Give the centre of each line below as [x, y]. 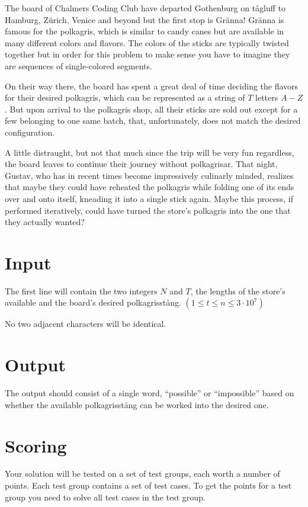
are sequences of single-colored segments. [78, 65]
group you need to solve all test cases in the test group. [105, 497]
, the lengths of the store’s [238, 291]
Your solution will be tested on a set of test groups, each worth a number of [142, 474]
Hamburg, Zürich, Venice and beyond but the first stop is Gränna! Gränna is [145, 19]
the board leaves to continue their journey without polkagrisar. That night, [141, 164]
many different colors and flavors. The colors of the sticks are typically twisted [147, 42]
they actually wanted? [45, 222]
